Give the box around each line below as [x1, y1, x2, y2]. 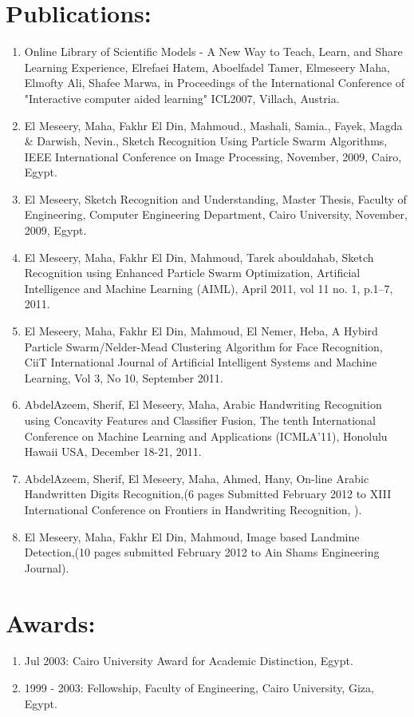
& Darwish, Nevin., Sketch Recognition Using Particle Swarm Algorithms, [24, 133, 388, 149]
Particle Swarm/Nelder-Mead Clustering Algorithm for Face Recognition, [24, 338, 383, 355]
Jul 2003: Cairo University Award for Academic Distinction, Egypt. [24, 652, 353, 669]
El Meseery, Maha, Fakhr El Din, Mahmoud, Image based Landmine [24, 528, 360, 545]
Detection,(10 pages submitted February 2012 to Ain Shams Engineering [24, 544, 380, 561]
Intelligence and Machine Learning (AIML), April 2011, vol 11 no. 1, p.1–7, [24, 279, 393, 296]
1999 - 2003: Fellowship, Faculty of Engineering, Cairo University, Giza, [24, 679, 374, 696]
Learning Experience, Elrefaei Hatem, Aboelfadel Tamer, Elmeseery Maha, [24, 58, 390, 75]
